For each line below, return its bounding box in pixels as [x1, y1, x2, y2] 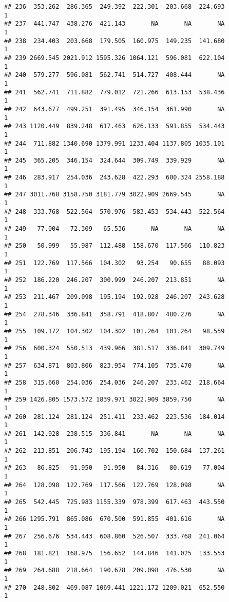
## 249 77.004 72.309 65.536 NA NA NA [4, 225, 225, 233]
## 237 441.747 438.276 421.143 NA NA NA [4, 20, 225, 28]
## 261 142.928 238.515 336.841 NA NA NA [4, 430, 225, 437]
